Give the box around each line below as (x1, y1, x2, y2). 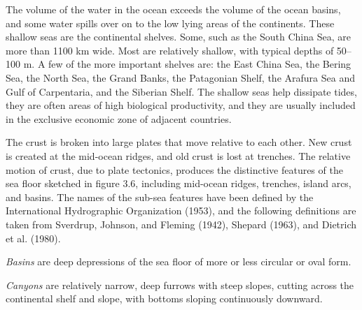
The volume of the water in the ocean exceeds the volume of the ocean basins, (6, 2, 341, 16)
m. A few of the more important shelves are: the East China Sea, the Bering (23, 57, 351, 71)
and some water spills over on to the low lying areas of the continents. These (6, 15, 335, 30)
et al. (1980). (6, 230, 61, 245)
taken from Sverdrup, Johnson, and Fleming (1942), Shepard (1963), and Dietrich (6, 216, 357, 231)
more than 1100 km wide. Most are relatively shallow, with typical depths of (6, 43, 334, 57)
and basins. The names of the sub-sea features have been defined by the (6, 189, 314, 204)
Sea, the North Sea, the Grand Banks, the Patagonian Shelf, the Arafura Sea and (6, 70, 355, 84)
